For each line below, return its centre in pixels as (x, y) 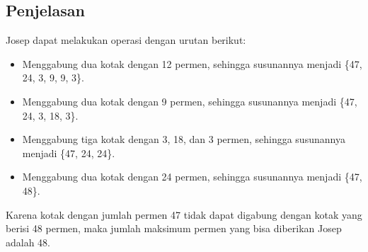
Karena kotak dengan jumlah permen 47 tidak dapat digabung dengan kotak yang (184, 214)
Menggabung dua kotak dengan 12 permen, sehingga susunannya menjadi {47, (192, 63)
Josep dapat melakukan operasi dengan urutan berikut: (126, 40)
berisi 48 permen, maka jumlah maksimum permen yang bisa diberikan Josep (174, 228)
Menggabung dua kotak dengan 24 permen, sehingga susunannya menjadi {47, (192, 177)
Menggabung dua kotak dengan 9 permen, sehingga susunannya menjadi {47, (190, 101)
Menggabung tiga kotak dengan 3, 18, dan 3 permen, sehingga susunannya (184, 139)
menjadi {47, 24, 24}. (69, 153)
